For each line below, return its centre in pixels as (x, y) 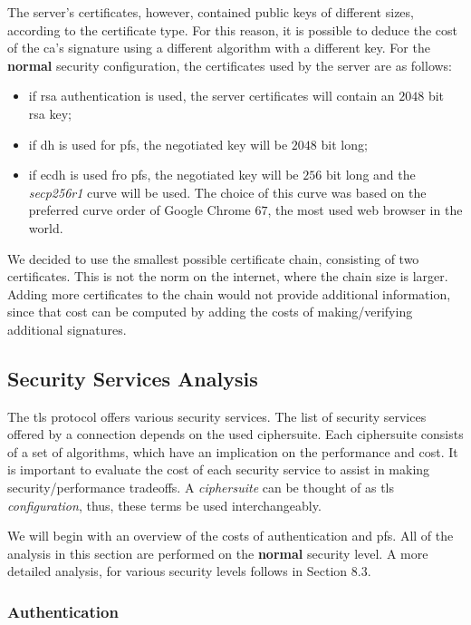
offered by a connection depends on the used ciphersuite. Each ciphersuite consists (235, 434)
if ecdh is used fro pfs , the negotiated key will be (163, 175)
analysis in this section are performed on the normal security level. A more (218, 553)
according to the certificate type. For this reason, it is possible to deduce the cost (232, 29)
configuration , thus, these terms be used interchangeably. (164, 505)
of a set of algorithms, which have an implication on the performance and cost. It (233, 451)
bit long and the (370, 175)
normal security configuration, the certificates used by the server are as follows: (230, 65)
